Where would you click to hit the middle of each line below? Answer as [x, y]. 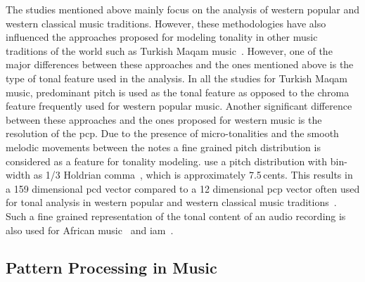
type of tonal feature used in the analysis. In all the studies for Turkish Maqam [177, 78]
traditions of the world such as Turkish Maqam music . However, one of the [169, 50]
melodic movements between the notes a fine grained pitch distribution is [163, 147]
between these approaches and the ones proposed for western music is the [164, 119]
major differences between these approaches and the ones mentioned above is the [180, 64]
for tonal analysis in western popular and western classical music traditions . [171, 202]
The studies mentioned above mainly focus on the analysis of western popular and [182, 9]
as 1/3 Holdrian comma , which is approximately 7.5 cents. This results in [193, 175]
